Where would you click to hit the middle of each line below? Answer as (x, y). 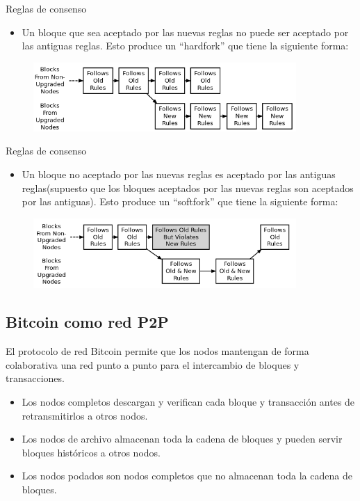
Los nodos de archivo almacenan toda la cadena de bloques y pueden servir (182, 439)
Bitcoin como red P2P (87, 322)
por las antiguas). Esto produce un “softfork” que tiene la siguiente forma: (180, 201)
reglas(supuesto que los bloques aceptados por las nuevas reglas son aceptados (188, 188)
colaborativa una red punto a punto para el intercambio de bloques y (153, 364)
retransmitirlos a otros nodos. (85, 415)
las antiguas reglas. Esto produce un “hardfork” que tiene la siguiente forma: (185, 46)
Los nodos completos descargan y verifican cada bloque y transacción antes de (188, 401)
